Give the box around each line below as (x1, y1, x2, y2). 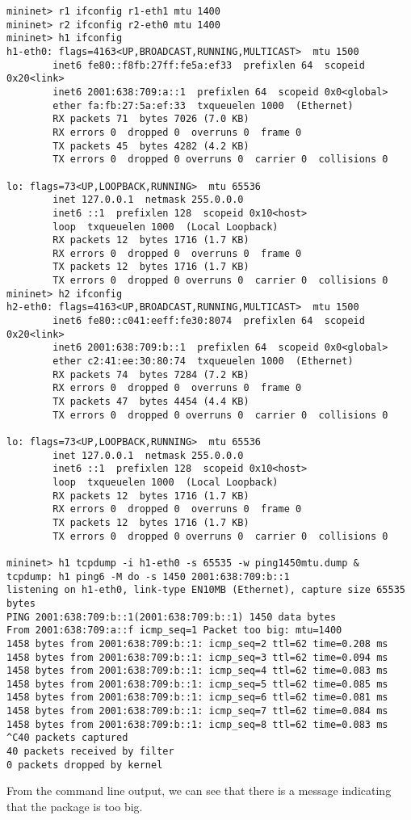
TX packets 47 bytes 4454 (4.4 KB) (52, 396, 250, 408)
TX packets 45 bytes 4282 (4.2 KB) (52, 140, 250, 152)
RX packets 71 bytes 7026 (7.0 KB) (52, 113, 250, 125)
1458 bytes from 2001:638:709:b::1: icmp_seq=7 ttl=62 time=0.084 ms (6, 705, 388, 717)
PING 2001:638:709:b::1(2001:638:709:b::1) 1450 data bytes (6, 611, 337, 623)
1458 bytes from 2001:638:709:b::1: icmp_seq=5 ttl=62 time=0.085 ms (6, 678, 388, 690)
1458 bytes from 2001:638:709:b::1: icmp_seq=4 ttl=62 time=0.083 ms (6, 665, 388, 677)
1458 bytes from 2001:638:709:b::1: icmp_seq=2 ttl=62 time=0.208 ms (6, 637, 388, 650)
